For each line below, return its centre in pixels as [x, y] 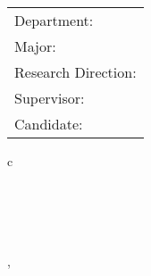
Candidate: [49, 124]
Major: [35, 46]
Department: [54, 20]
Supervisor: [50, 98]
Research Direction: [75, 72]
